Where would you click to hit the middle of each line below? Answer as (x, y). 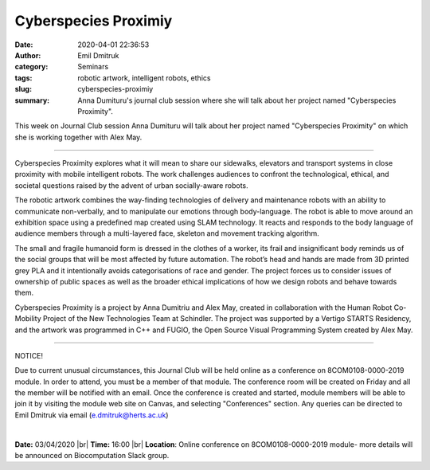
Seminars (93, 67)
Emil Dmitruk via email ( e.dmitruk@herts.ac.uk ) (92, 415)
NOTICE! (29, 355)
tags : (23, 78)
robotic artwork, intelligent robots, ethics (144, 78)
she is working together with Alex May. (78, 137)
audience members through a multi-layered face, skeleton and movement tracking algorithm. (167, 233)
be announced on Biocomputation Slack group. (92, 456)
